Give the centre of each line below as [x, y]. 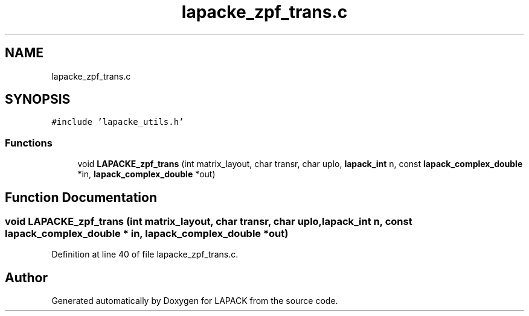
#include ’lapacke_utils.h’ [118, 122]
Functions [29, 143]
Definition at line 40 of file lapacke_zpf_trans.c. [145, 254]
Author [26, 277]
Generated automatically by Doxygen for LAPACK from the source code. [195, 301]
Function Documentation [81, 197]
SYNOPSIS [38, 100]
